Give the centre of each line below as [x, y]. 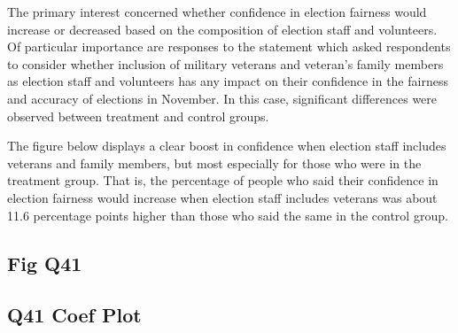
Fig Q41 [45, 263]
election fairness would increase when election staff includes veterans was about [222, 197]
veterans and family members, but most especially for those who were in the [214, 163]
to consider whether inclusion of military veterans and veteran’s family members [225, 63]
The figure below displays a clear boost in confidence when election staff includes [227, 146]
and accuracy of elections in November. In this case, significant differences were [222, 98]
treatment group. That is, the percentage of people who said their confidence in [223, 180]
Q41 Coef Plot [74, 315]
